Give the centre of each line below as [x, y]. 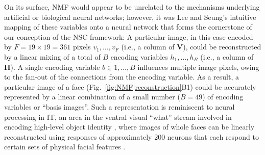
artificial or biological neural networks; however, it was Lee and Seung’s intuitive [130, 17]
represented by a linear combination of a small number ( [92, 97]
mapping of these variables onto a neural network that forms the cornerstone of [128, 27]
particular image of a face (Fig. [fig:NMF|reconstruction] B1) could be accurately [130, 86]
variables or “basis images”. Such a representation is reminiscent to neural [119, 106]
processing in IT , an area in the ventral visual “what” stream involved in [118, 117]
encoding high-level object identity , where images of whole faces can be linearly [129, 127]
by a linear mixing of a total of [52, 56]
